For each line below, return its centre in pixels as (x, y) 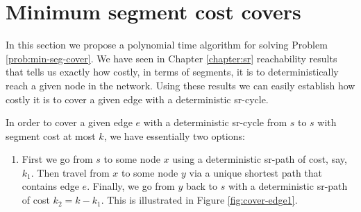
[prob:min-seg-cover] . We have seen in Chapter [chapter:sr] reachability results (171, 58)
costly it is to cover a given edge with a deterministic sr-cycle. (137, 99)
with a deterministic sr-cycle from (215, 122)
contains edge (50, 186)
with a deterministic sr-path (288, 186)
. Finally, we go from (131, 186)
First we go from (57, 159)
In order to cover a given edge (69, 122)
